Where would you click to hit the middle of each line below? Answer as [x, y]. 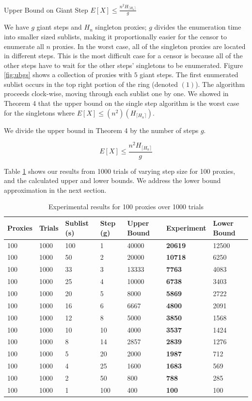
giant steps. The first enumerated [189, 75]
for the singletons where [39, 112]
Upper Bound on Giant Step [46, 9]
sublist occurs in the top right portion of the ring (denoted [91, 84]
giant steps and [59, 27]
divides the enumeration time [198, 27]
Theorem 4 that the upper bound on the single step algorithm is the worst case [122, 103]
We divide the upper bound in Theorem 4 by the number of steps [101, 130]
